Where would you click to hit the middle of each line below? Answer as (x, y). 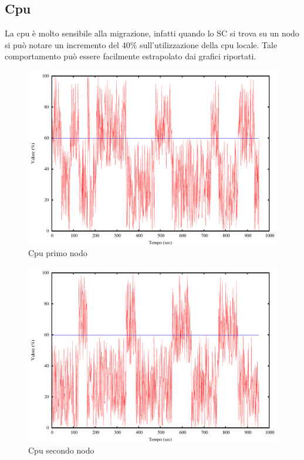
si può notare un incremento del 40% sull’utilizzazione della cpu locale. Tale (141, 44)
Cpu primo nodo (58, 253)
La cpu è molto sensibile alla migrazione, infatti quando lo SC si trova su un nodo (152, 33)
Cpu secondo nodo (61, 450)
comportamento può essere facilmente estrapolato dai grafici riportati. (131, 56)
